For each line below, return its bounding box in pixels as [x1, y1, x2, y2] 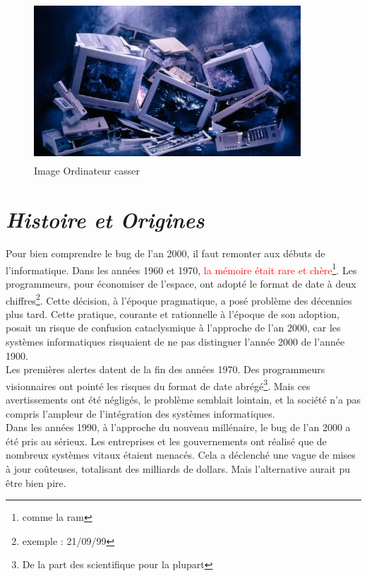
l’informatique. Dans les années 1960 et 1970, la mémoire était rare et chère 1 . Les [6, 260, 357, 277]
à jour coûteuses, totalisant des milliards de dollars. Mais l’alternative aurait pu [6, 461, 351, 476]
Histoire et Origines [6, 205, 205, 235]
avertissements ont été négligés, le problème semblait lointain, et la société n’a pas [6, 392, 361, 406]
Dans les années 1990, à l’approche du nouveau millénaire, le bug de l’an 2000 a [6, 420, 351, 435]
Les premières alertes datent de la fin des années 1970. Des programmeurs [6, 362, 325, 377]
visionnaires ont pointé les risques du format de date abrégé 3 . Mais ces [6, 376, 311, 393]
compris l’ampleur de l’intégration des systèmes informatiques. [6, 406, 275, 421]
